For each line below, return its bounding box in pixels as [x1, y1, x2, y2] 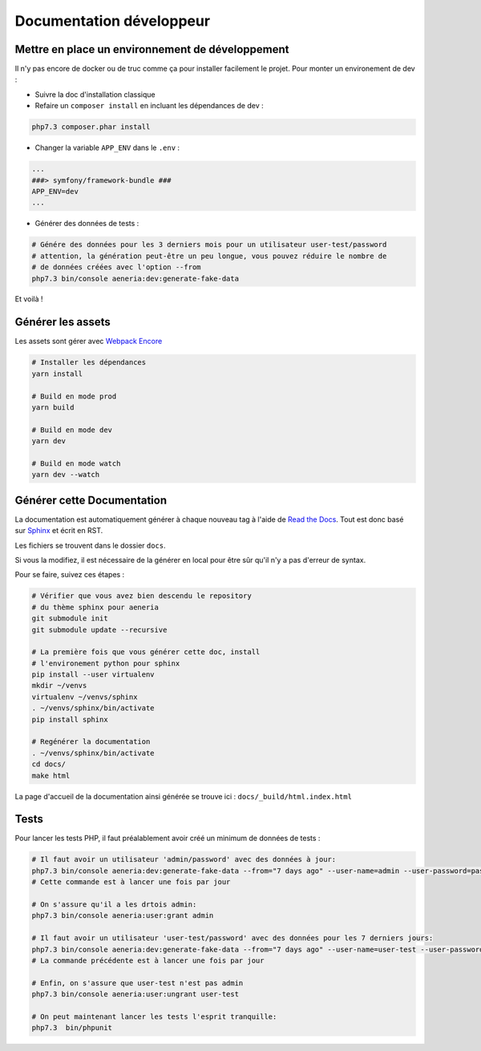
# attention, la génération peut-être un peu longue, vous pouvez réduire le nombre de [31, 251, 387, 261]
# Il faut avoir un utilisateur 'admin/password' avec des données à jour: [31, 855, 337, 864]
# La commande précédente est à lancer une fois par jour [31, 956, 265, 965]
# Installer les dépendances [31, 358, 147, 367]
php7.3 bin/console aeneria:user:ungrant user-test [31, 990, 240, 999]
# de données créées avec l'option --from [31, 263, 201, 272]
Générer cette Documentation [14, 493, 168, 507]
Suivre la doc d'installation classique [34, 89, 156, 99]
